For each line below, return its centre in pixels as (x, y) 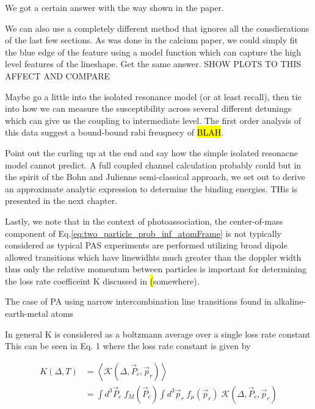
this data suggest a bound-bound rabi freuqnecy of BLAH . (114, 132)
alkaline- (290, 301)
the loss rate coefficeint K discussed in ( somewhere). (102, 281)
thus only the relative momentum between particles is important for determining (156, 269)
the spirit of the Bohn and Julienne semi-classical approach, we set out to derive (155, 177)
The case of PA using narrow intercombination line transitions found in (138, 301)
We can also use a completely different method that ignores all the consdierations (157, 28)
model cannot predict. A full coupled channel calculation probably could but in (153, 165)
